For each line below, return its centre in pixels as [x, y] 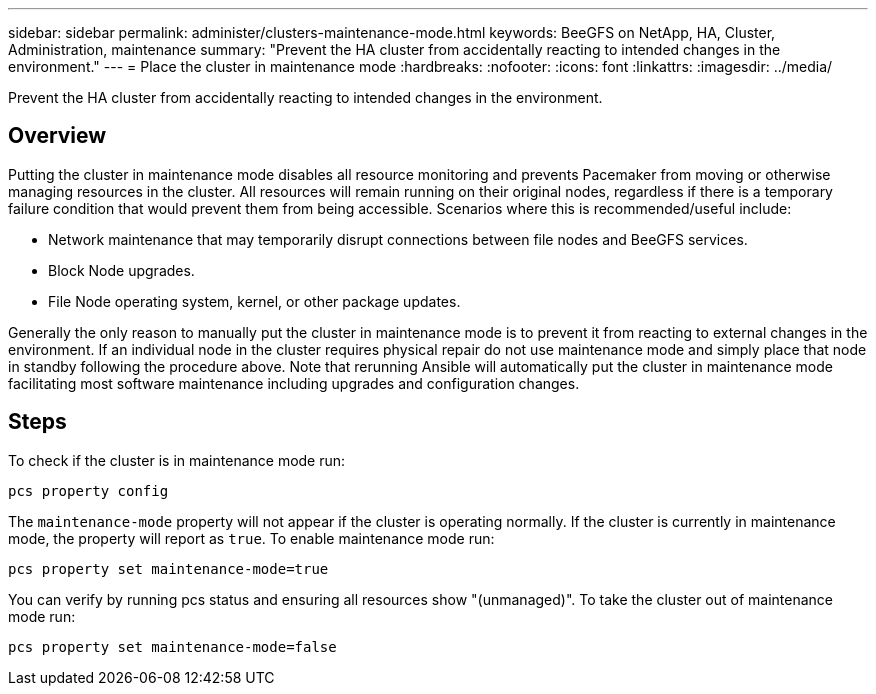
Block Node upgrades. [121, 270]
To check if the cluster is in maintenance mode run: [177, 460]
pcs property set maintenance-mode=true [168, 568]
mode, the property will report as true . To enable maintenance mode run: [251, 538]
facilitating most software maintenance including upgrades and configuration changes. [294, 383]
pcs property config [88, 490]
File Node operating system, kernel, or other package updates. [254, 301]
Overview [57, 136]
